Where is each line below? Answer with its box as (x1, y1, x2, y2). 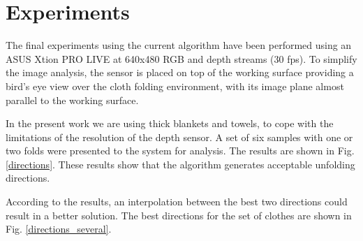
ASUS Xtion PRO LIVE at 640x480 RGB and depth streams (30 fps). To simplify (6, 51, 357, 66)
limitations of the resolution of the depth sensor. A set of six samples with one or (6, 129, 353, 144)
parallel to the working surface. (6, 92, 139, 107)
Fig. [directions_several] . (6, 221, 112, 236)
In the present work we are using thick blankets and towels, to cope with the (6, 116, 334, 131)
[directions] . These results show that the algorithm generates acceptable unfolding (6, 156, 355, 171)
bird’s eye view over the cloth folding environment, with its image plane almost (6, 78, 344, 93)
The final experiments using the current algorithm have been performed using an (6, 38, 352, 52)
